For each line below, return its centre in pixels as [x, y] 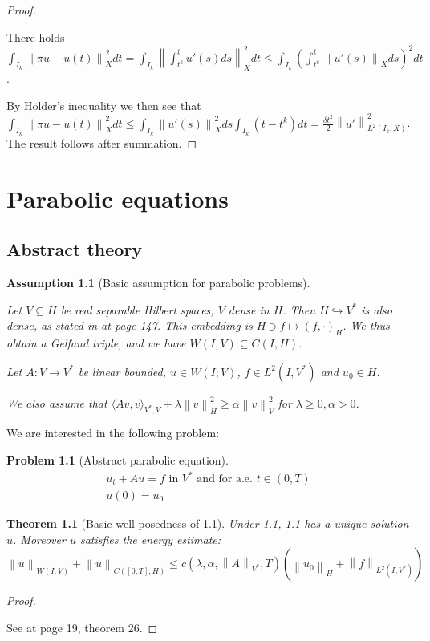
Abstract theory [75, 249]
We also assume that [57, 402]
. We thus [366, 325]
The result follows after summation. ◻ [102, 142]
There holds [36, 37]
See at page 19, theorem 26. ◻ [82, 627]
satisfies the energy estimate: [150, 539]
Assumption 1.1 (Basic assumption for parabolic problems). [158, 282]
